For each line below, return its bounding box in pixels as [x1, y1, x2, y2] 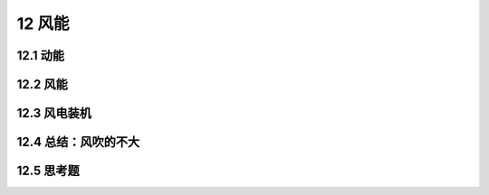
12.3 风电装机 [16, 106, 92, 121]
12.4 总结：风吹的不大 [16, 135, 140, 150]
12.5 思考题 [16, 163, 81, 179]
